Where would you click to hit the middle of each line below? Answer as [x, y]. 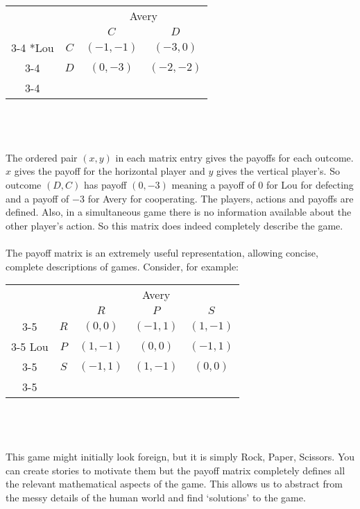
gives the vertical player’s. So [278, 171]
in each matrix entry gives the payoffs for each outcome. [234, 157]
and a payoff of [37, 198]
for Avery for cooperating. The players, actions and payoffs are [221, 198]
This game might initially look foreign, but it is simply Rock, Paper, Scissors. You [180, 456]
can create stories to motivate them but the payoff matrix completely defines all [175, 470]
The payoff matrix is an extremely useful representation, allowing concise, [162, 252]
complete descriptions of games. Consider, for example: [122, 266]
